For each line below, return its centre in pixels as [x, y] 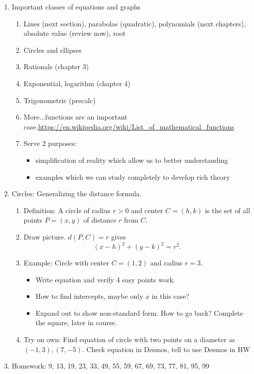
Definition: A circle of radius [67, 210]
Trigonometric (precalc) [60, 100]
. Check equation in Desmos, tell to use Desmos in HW [166, 349]
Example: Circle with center [66, 262]
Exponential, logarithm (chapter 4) [77, 83]
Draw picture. [45, 236]
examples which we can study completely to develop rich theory [133, 177]
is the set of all [228, 210]
